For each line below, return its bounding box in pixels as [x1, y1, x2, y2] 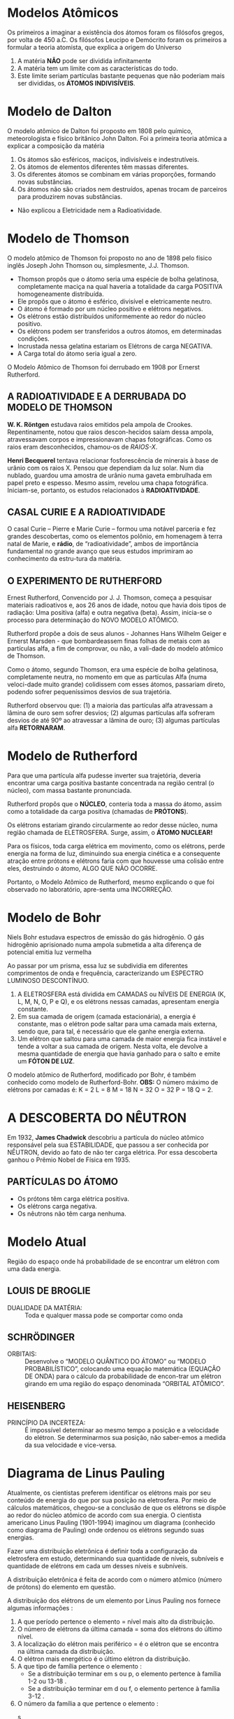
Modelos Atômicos [7, 5, 119, 21]
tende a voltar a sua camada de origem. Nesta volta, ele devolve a [17, 1042, 208, 1051]
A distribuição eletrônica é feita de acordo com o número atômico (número [7, 1575, 222, 1584]
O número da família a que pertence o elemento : [17, 1699, 159, 1708]
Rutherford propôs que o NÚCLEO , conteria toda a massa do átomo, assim [7, 800, 222, 808]
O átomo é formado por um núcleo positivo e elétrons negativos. [17, 304, 203, 313]
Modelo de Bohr [7, 910, 101, 926]
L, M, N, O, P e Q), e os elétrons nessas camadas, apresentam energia [17, 998, 219, 1006]
